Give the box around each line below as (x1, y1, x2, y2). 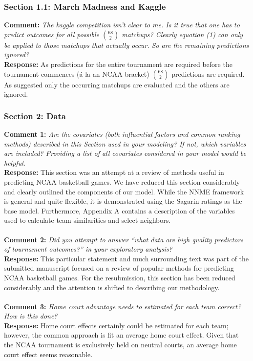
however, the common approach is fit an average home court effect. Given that (4, 330, 239, 340)
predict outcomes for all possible (4, 29, 100, 39)
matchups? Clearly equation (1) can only (122, 29, 243, 39)
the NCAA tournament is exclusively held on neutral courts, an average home (4, 340, 237, 350)
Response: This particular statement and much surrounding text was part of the (4, 253, 249, 263)
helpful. (4, 157, 26, 168)
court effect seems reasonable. (4, 349, 93, 359)
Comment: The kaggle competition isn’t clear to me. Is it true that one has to (4, 20, 240, 30)
